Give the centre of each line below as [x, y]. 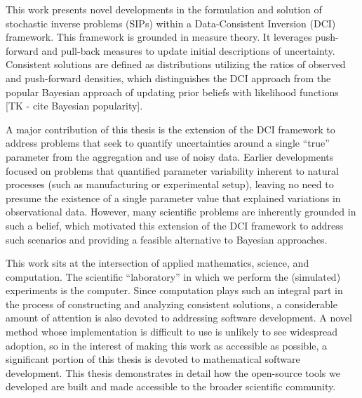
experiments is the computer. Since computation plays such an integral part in [174, 290]
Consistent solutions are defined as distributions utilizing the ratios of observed [176, 64]
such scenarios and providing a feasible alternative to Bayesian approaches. [167, 239]
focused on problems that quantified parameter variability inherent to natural [172, 170]
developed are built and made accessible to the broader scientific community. [171, 386]
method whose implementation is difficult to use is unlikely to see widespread [172, 332]
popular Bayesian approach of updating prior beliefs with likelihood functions [172, 92]
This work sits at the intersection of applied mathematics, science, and [157, 263]
